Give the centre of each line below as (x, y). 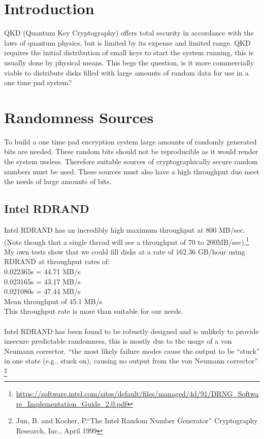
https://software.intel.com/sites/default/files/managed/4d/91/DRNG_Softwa (137, 394)
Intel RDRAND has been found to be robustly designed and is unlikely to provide (131, 331)
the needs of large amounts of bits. (58, 181)
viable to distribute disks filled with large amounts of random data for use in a (126, 72)
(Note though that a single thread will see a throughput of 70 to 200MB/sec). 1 (127, 241)
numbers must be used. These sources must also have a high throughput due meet (132, 171)
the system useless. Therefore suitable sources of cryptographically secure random (131, 161)
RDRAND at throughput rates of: (57, 261)
